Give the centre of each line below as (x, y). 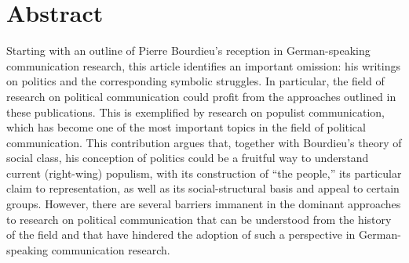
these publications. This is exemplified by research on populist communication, (195, 112)
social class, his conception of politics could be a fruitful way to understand (188, 158)
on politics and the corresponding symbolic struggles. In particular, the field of (195, 81)
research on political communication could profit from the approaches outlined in (201, 96)
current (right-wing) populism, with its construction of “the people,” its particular (204, 173)
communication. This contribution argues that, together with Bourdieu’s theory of (204, 142)
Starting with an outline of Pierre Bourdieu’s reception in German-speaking (188, 50)
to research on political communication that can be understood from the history (199, 219)
